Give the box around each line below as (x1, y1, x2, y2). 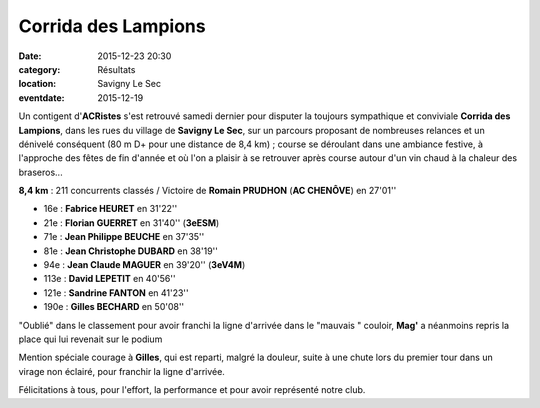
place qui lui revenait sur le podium (18, 333, 163, 345)
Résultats (97, 63, 136, 75)
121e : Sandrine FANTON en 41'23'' (43, 286, 189, 299)
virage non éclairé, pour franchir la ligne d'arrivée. (18, 365, 225, 377)
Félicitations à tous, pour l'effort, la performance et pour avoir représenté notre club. (18, 384, 366, 396)
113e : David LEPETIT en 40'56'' (43, 273, 176, 285)
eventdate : (18, 91, 65, 104)
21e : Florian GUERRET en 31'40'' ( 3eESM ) (43, 216, 220, 229)
